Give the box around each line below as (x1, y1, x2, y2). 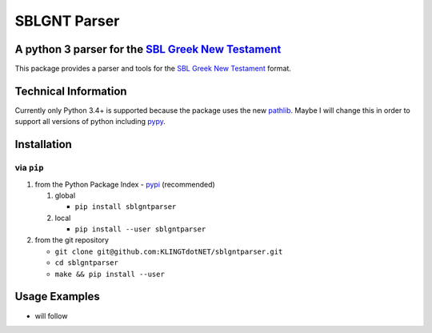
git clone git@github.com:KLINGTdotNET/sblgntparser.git (54, 247, 283, 256)
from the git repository (34, 235, 110, 245)
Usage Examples (14, 290, 100, 303)
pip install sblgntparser (74, 203, 177, 211)
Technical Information (14, 84, 127, 98)
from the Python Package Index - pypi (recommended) (34, 179, 215, 189)
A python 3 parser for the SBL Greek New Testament (14, 42, 282, 56)
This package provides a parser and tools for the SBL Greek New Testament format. (14, 64, 292, 74)
